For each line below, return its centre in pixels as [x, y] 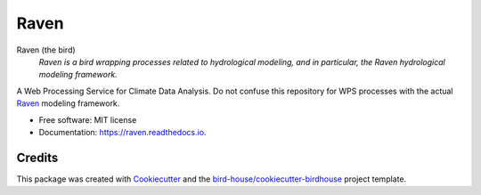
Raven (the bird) [46, 50]
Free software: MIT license [88, 119]
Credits [37, 157]
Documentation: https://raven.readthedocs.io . [122, 132]
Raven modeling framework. [68, 103]
